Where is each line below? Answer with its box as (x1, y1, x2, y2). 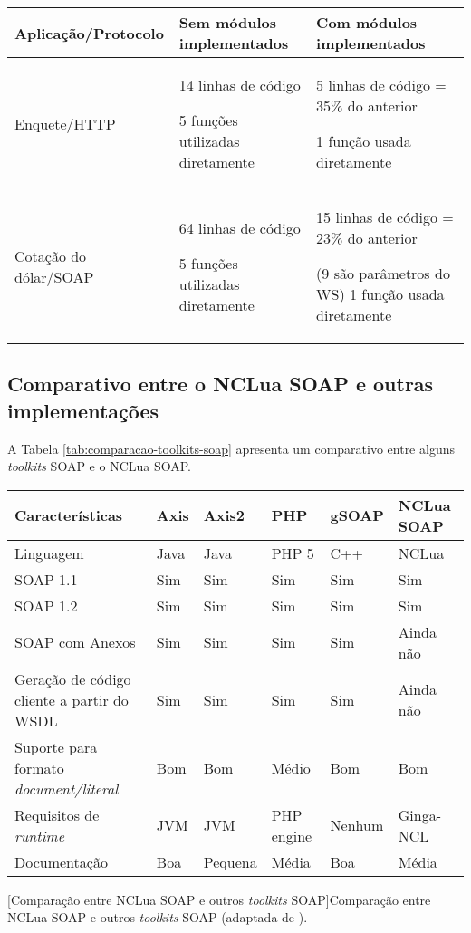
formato (14, 756, 64, 778)
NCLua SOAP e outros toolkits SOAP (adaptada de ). (7, 908, 308, 927)
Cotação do (14, 245, 87, 266)
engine (271, 824, 312, 846)
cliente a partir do (14, 688, 129, 710)
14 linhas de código (178, 74, 301, 95)
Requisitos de (14, 803, 100, 825)
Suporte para (14, 736, 98, 757)
